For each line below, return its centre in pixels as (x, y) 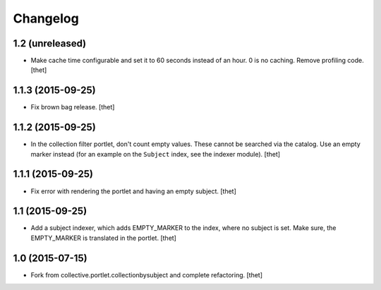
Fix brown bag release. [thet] (73, 107)
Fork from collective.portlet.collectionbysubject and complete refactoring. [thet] (147, 274)
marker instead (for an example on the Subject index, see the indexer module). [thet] (156, 154)
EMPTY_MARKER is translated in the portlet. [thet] (103, 238)
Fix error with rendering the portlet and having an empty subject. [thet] (133, 191)
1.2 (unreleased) (50, 43)
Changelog (46, 18)
